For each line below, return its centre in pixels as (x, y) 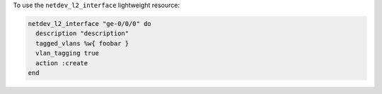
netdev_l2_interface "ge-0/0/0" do (89, 23)
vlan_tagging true (67, 53)
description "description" (82, 34)
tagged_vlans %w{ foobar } (82, 43)
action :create (62, 63)
